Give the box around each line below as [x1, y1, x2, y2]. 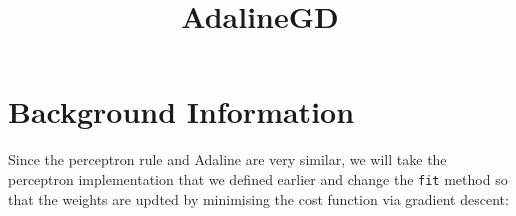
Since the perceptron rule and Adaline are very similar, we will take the [8, 149, 447, 170]
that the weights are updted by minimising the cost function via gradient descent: [8, 188, 509, 209]
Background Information [8, 91, 355, 132]
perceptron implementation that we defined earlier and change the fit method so [8, 168, 508, 189]
